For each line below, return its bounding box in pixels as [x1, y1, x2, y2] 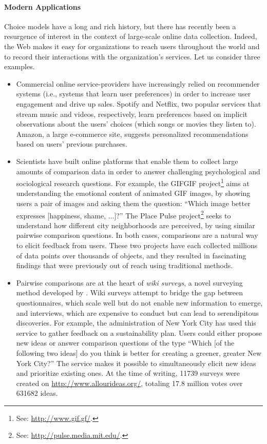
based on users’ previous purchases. [16, 138, 127, 149]
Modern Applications [4, 1, 81, 12]
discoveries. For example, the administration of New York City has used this [16, 317, 256, 328]
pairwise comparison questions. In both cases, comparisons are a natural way [16, 230, 258, 240]
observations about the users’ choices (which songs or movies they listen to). [16, 118, 256, 129]
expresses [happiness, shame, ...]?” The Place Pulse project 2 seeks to [16, 208, 231, 220]
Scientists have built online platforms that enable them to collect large [16, 155, 238, 166]
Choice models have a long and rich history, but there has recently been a [4, 21, 236, 31]
